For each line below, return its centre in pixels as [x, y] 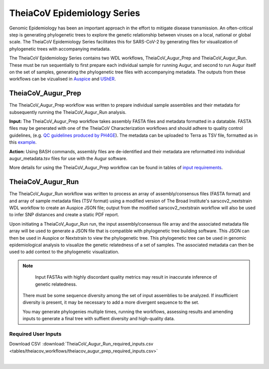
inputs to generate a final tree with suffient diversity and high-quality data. [99, 319]
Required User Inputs [35, 334]
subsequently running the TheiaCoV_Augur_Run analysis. [68, 112]
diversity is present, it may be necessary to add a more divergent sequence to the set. [111, 303]
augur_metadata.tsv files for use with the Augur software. [68, 158]
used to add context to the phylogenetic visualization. [64, 252]
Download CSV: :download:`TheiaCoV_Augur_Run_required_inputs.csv [81, 344]
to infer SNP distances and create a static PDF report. [64, 215]
